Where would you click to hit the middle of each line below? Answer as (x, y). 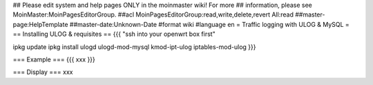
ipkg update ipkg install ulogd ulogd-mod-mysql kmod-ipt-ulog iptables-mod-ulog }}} (134, 47)
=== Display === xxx (43, 72)
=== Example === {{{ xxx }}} (54, 59)
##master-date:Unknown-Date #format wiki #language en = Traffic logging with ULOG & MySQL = (210, 24)
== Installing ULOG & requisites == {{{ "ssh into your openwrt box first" (114, 34)
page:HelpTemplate (40, 24)
